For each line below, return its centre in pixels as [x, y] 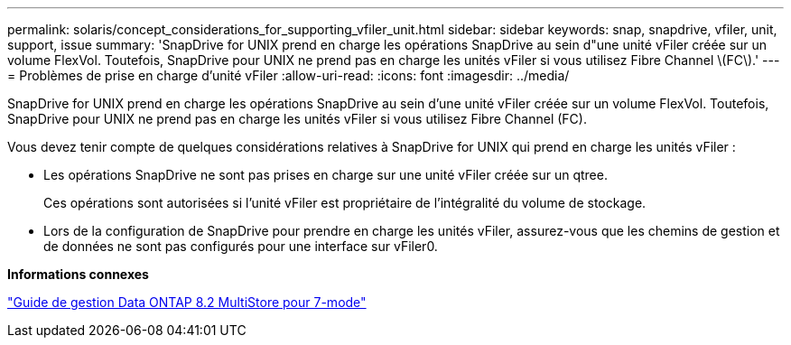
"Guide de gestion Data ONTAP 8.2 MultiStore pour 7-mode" [187, 302]
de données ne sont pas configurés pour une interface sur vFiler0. [241, 246]
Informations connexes [78, 274]
